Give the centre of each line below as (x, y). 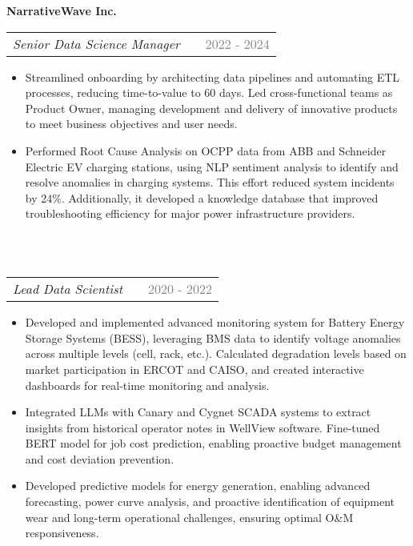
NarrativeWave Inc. (62, 10)
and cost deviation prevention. (100, 458)
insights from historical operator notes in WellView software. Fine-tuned (202, 427)
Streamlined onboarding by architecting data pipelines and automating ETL (213, 76)
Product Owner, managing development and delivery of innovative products (211, 108)
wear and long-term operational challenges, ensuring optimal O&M (189, 517)
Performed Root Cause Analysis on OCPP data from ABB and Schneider (206, 150)
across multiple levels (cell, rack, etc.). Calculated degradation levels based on (216, 353)
